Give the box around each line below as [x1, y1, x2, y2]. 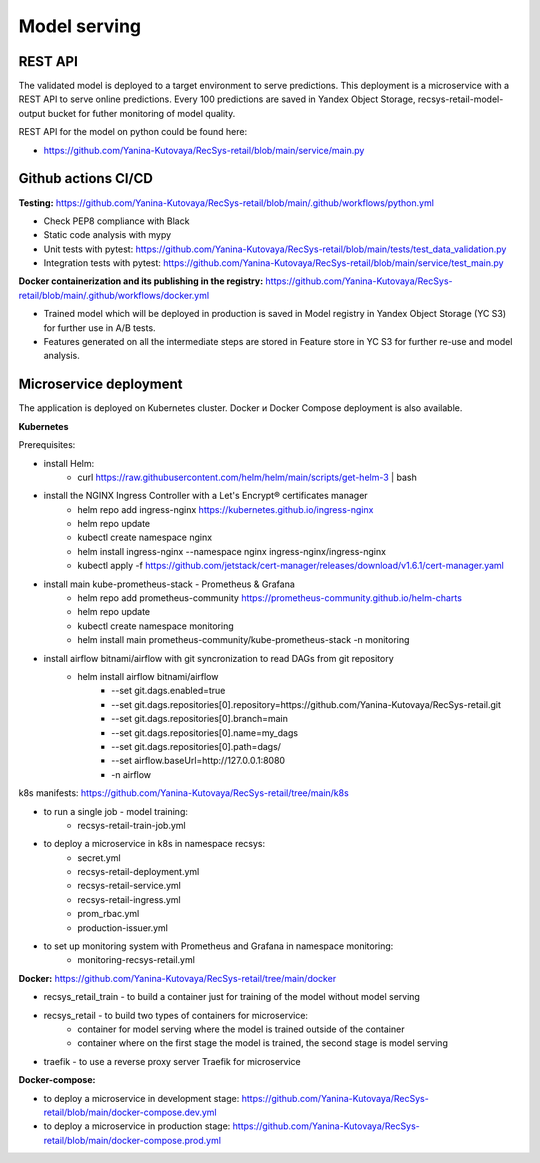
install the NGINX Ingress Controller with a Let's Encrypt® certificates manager [43, 490, 369, 502]
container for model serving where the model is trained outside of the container [77, 1023, 405, 1035]
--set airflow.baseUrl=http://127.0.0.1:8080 [111, 755, 285, 767]
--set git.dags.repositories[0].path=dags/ [111, 740, 282, 752]
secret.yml [77, 851, 121, 864]
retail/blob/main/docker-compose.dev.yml [43, 1106, 217, 1118]
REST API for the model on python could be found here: [18, 126, 248, 138]
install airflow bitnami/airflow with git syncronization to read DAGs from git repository [43, 652, 394, 664]
